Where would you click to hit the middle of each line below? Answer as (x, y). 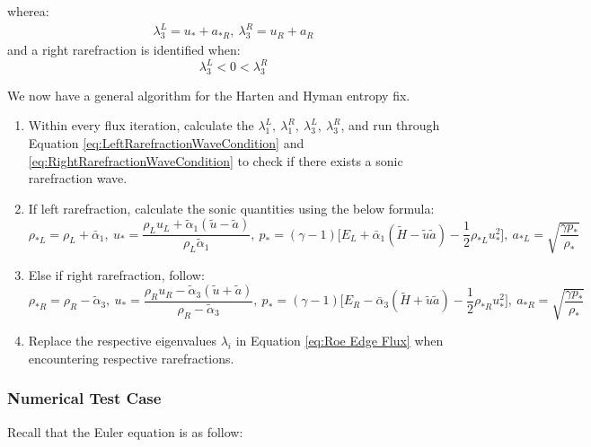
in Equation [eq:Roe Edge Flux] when (340, 341)
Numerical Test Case (84, 398)
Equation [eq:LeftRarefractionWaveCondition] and (166, 143)
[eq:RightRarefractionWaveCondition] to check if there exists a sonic (216, 160)
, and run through (390, 125)
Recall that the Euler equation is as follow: (125, 431)
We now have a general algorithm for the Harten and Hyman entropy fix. (209, 95)
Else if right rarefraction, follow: (116, 274)
